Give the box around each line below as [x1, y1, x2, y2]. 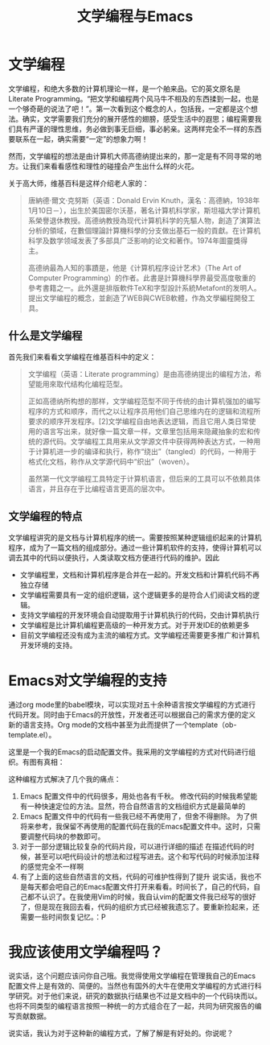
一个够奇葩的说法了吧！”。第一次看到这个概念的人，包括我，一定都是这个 [8, 104, 252, 114]
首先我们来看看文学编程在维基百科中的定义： [8, 352, 157, 361]
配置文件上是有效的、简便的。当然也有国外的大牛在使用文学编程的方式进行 [8, 981, 255, 991]
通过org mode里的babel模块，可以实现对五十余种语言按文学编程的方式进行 [8, 700, 256, 709]
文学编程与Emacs [76, 7, 194, 26]
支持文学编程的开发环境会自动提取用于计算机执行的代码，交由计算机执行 [19, 609, 260, 620]
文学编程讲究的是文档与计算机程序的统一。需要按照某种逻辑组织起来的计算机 [8, 532, 262, 542]
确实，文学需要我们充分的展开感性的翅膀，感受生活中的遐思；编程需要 [22, 114, 255, 123]
